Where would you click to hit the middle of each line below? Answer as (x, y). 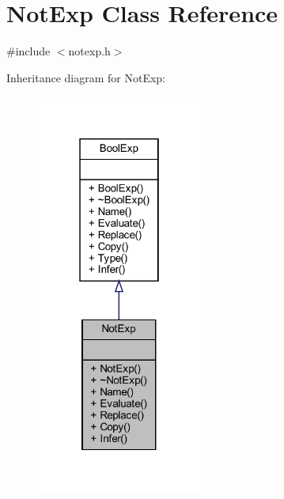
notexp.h (89, 51)
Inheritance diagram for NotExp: (86, 77)
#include (28, 51)
